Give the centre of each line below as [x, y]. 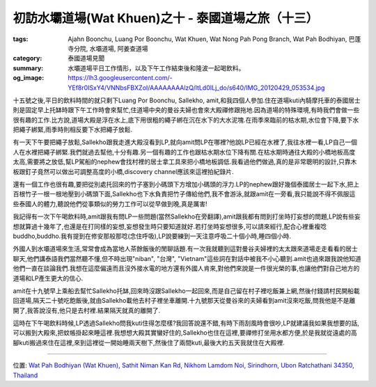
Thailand [25, 375]
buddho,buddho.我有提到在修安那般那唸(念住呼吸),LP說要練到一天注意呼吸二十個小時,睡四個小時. [152, 236]
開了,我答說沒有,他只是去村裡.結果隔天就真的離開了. [87, 310]
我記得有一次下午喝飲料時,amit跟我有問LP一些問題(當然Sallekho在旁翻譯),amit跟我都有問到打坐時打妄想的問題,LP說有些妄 [187, 216]
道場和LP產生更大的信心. [48, 278]
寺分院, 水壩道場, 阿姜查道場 [108, 48]
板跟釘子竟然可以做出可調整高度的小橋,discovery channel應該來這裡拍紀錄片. [123, 171]
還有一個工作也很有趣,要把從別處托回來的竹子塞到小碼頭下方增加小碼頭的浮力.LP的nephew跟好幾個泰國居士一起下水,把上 [186, 184]
